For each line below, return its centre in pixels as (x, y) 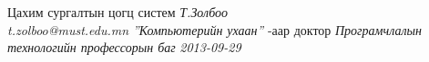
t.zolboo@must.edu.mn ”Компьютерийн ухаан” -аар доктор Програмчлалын (214, 29)
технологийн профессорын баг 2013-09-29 (124, 47)
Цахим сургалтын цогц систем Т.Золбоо (118, 12)
